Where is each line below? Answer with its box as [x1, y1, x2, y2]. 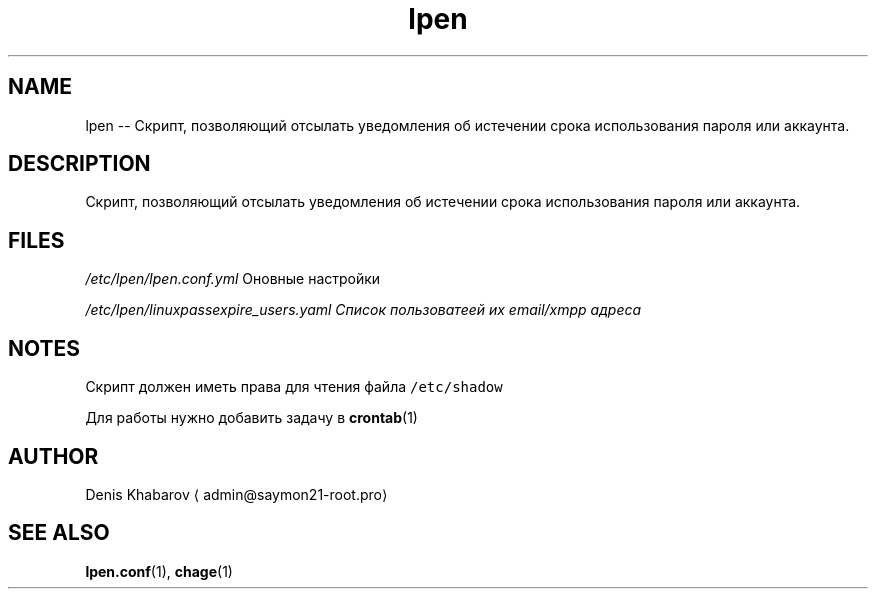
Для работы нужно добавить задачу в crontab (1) [85, 409, 418, 427]
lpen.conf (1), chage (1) [85, 562, 233, 580]
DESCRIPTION [8, 151, 151, 177]
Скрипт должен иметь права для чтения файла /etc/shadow [85, 378, 503, 396]
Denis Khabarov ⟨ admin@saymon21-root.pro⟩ [85, 485, 388, 503]
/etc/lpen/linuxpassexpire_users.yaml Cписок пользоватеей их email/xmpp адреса [85, 301, 642, 319]
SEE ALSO [8, 520, 110, 546]
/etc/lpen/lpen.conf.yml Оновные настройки [85, 270, 381, 288]
